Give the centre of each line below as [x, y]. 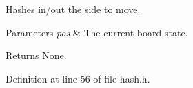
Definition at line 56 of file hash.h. [78, 78]
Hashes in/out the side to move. [73, 9]
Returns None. [36, 55]
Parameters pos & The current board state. [97, 32]
